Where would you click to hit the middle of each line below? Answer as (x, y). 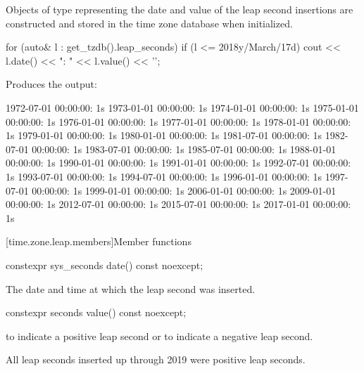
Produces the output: (51, 84)
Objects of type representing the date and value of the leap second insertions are (180, 9)
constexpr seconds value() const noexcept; (96, 312)
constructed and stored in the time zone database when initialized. (149, 23)
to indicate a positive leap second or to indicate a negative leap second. (159, 336)
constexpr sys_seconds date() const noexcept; (105, 265)
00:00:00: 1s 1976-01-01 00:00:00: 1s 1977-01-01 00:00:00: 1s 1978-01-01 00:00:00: (178, 121)
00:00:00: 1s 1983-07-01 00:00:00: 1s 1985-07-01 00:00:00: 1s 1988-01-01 (184, 149)
